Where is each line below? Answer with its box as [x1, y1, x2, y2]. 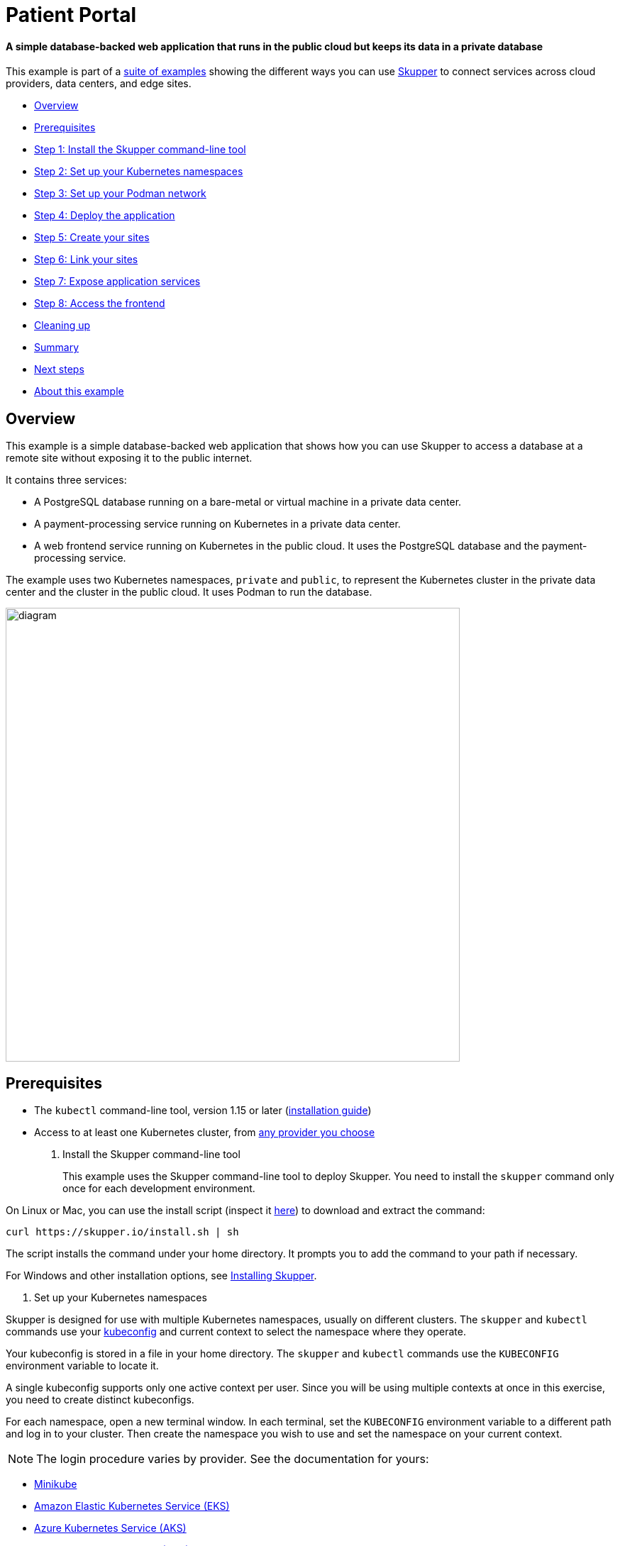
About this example [34, 385, 124, 398]
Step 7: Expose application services [34, 275, 201, 288]
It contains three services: [6, 474, 127, 486]
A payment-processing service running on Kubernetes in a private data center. [34, 518, 401, 530]
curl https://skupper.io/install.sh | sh [6, 1226, 239, 1238]
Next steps [34, 363, 84, 376]
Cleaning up [34, 319, 91, 332]
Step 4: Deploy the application [34, 209, 175, 222]
